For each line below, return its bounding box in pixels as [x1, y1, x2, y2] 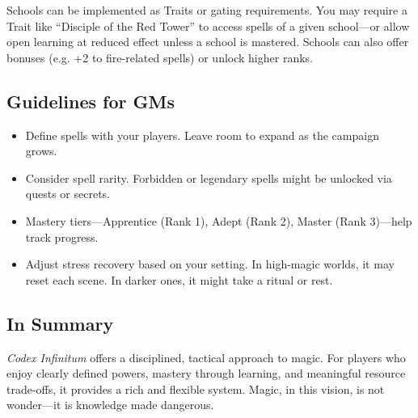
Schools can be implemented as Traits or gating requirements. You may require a [6, 2, 407, 18]
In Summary [6, 310, 114, 336]
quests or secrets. [25, 185, 110, 202]
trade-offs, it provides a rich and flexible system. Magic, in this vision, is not [6, 380, 385, 397]
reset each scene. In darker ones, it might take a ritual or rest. [25, 271, 333, 288]
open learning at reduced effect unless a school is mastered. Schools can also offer [6, 33, 409, 50]
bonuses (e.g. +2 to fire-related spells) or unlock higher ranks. [6, 49, 313, 65]
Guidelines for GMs [6, 88, 175, 113]
